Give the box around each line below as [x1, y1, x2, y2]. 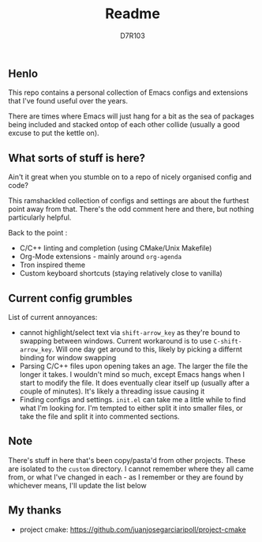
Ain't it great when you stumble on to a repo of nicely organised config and [8, 172, 253, 182]
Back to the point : [8, 228, 68, 238]
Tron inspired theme [19, 260, 85, 269]
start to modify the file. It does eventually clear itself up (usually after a [19, 378, 250, 387]
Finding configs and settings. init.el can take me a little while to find [19, 394, 246, 404]
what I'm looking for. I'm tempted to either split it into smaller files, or [19, 403, 243, 412]
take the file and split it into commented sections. [19, 412, 180, 421]
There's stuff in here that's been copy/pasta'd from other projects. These [8, 455, 246, 465]
